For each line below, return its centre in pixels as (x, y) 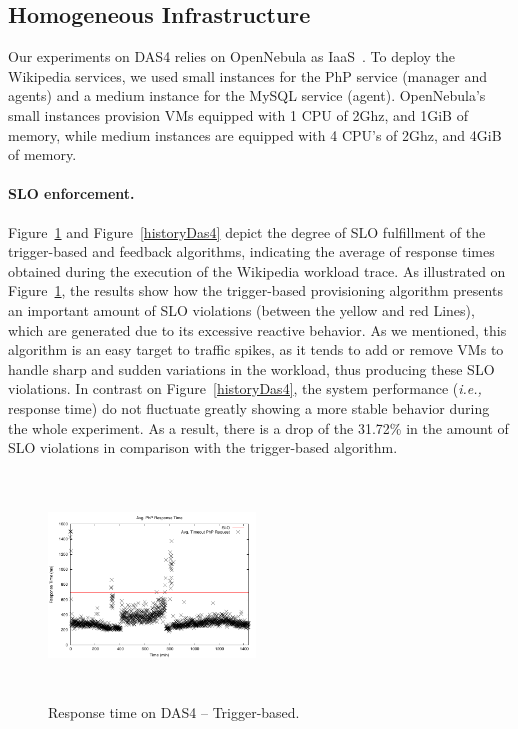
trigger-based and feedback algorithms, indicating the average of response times (251, 251)
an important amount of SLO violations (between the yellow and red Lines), (241, 309)
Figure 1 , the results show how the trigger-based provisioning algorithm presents (255, 290)
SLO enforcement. (71, 193)
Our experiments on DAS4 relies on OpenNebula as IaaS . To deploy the (231, 56)
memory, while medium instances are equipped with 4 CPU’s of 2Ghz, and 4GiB (255, 134)
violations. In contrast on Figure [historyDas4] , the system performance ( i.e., (245, 388)
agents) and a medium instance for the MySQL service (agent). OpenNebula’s (247, 95)
